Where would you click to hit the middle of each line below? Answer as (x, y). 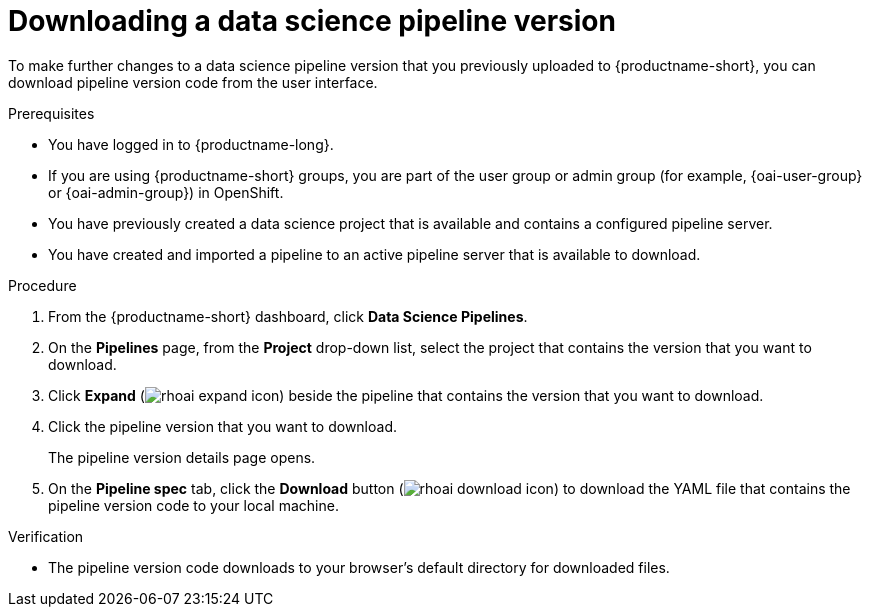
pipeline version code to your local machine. (193, 505)
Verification (46, 536)
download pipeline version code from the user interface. (193, 82)
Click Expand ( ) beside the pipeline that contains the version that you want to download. (406, 395)
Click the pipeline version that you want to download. (223, 426)
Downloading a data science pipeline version (312, 21)
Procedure (42, 285)
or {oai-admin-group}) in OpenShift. (166, 192)
